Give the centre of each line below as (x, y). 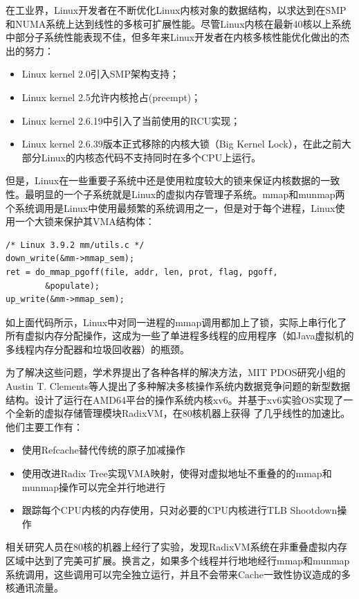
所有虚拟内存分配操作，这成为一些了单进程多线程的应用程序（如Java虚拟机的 (180, 336)
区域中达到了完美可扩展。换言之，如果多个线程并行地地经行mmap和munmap (178, 560)
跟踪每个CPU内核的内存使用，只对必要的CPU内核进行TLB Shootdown (179, 510)
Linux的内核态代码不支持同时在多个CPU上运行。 (151, 157)
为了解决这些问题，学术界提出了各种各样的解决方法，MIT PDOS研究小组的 (176, 372)
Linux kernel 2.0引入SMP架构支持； (100, 74)
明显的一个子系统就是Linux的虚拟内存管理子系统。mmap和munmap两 (190, 194)
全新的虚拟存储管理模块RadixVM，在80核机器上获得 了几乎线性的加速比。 (183, 413)
